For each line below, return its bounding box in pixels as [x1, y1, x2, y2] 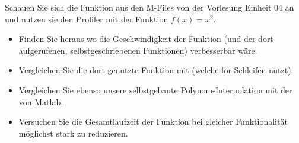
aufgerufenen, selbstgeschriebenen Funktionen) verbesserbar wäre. [18, 44, 257, 56]
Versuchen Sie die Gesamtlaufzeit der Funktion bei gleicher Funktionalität [18, 115, 288, 128]
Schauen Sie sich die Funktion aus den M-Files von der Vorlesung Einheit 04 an [5, 1, 294, 13]
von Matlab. [18, 95, 63, 108]
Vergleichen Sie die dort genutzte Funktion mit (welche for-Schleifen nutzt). [18, 64, 294, 76]
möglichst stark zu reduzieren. [18, 126, 128, 139]
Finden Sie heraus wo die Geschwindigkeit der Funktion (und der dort [18, 32, 273, 45]
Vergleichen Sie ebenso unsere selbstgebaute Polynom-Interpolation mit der [18, 83, 292, 96]
